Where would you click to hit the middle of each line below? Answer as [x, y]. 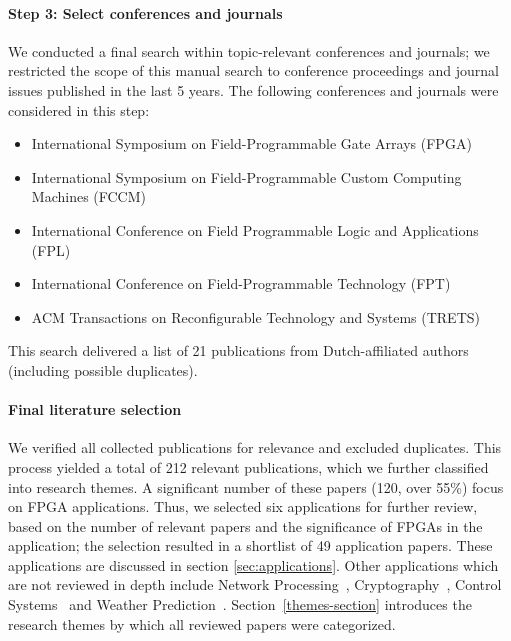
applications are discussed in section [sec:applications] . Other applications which [253, 564]
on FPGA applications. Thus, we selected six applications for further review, [243, 506]
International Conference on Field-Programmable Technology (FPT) [241, 283]
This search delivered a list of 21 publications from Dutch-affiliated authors [238, 350]
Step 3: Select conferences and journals [145, 12]
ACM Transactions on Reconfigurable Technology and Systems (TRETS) [255, 316]
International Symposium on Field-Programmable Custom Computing [246, 176]
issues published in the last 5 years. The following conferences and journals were [253, 89]
